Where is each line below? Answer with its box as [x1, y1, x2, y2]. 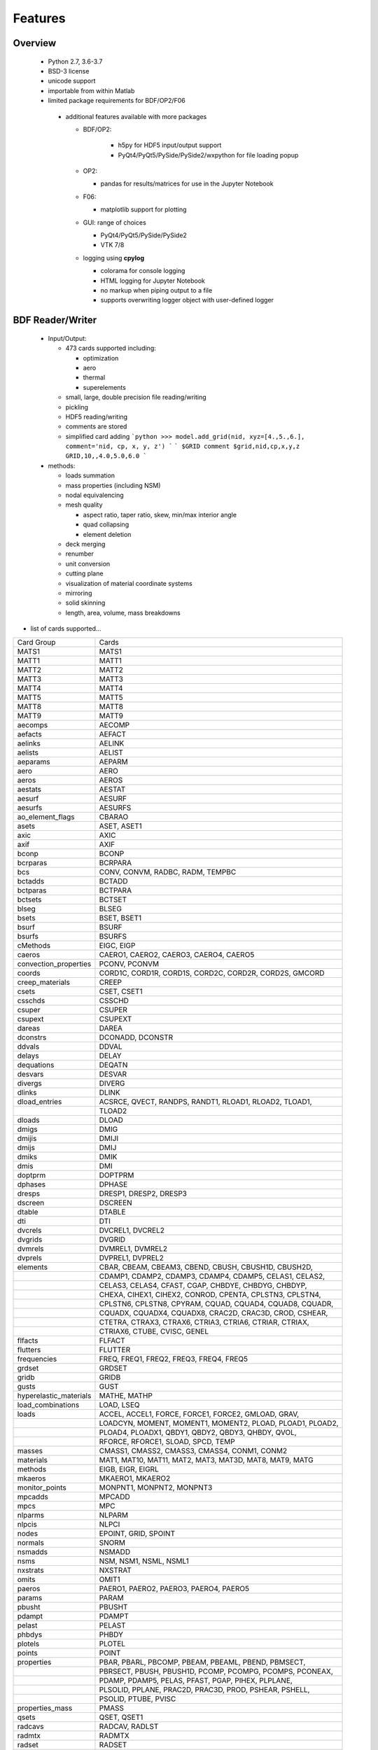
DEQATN [99, 1060, 128, 1070]
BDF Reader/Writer [13, 314, 97, 326]
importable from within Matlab [48, 86, 135, 94]
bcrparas [17, 857, 48, 867]
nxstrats [17, 1565, 45, 1575]
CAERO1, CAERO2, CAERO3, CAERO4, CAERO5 [99, 949, 255, 959]
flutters [17, 1345, 41, 1354]
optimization [83, 353, 119, 362]
